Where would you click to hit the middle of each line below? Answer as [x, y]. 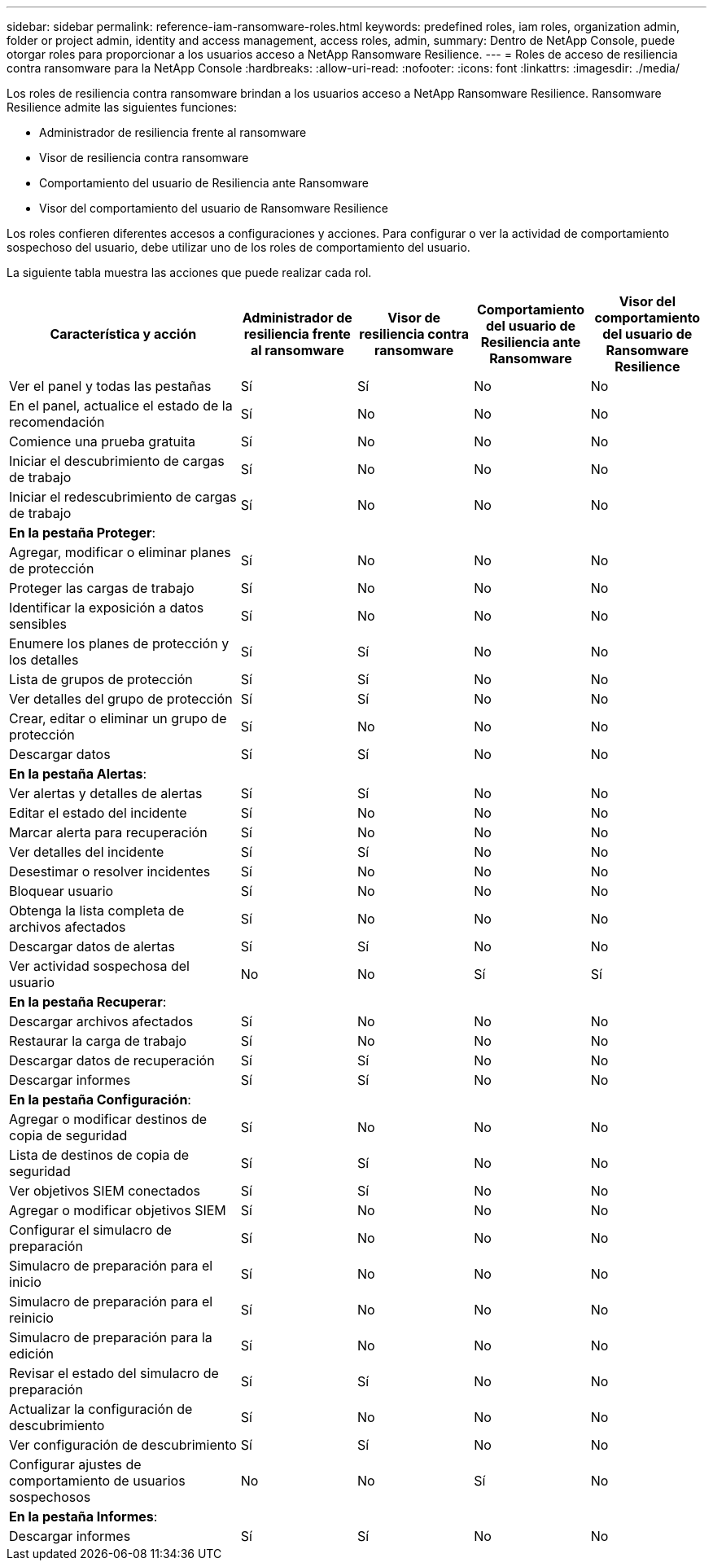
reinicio [31, 1318]
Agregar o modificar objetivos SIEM [118, 1210]
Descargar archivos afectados [101, 1021]
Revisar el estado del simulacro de [114, 1373]
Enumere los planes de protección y [119, 643]
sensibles [38, 624]
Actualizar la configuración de [101, 1409]
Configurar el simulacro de [90, 1230]
